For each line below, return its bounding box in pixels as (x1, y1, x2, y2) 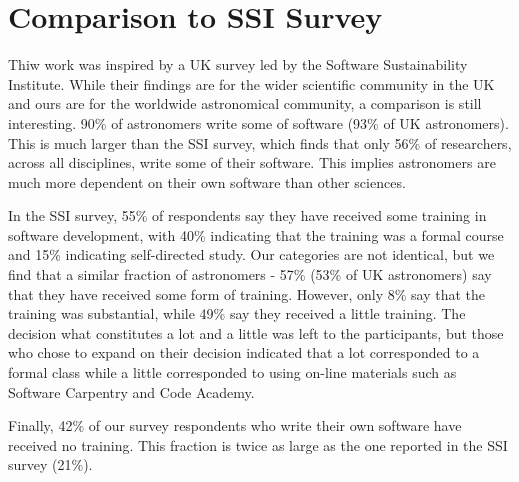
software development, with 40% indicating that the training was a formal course (8, 224, 504, 245)
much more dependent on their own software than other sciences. (8, 171, 406, 192)
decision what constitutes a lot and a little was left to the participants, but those (8, 322, 504, 343)
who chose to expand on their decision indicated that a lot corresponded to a (8, 342, 480, 363)
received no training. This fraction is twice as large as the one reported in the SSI (8, 434, 508, 455)
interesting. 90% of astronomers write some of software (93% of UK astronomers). (8, 112, 509, 133)
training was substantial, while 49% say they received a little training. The (8, 303, 466, 324)
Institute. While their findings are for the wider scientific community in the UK (8, 73, 495, 94)
